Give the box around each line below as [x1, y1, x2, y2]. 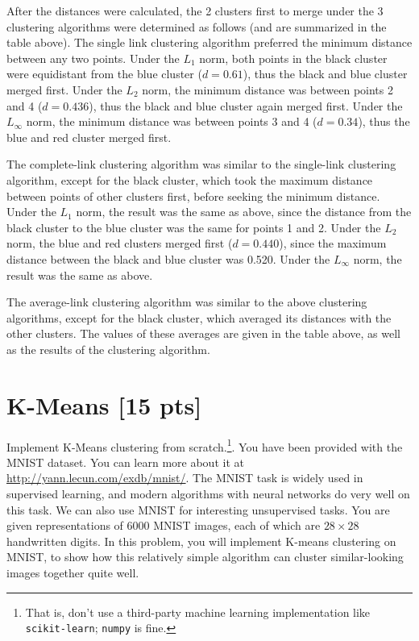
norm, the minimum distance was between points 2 [142, 81, 393, 98]
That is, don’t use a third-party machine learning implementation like [25, 603, 371, 620]
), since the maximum [279, 235, 387, 252]
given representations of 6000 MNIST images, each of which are [6, 517, 321, 534]
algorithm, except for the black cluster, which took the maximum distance [6, 171, 373, 188]
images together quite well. [6, 564, 139, 581]
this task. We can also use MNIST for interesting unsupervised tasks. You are [6, 501, 390, 518]
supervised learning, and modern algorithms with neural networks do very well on [6, 485, 410, 502]
